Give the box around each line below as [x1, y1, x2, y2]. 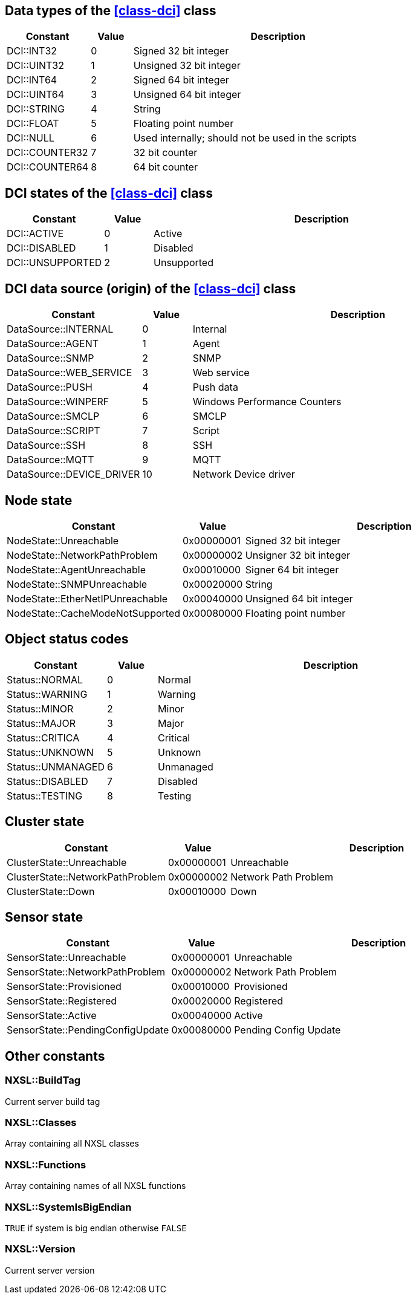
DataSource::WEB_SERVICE [7, 366, 132, 379]
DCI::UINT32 [7, 59, 64, 72]
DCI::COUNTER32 [7, 146, 88, 159]
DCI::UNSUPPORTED [7, 256, 102, 269]
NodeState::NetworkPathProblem [7, 549, 158, 561]
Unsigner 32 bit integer [245, 549, 351, 561]
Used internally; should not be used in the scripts [133, 132, 357, 145]
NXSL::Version [5, 1243, 76, 1255]
